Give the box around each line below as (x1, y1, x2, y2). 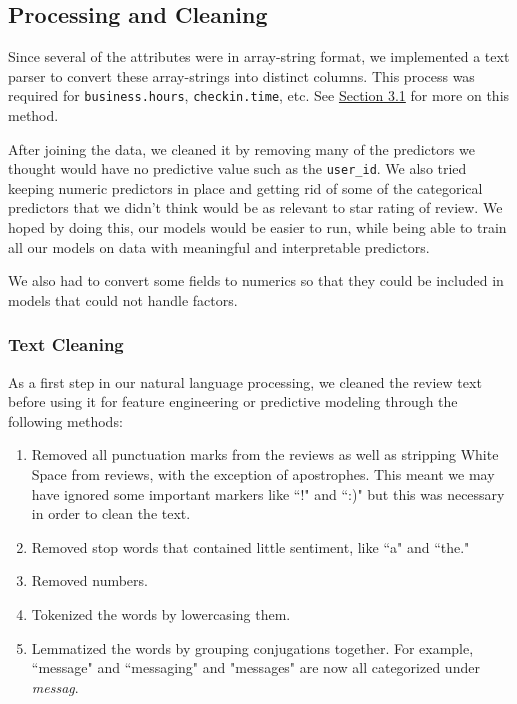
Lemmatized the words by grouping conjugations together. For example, (31, 637, 474, 658)
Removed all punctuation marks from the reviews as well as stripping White (31, 444, 499, 465)
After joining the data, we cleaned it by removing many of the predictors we (8, 138, 475, 159)
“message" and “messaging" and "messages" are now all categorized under (31, 657, 480, 678)
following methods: (8, 410, 123, 431)
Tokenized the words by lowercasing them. (31, 604, 291, 625)
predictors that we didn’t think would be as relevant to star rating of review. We (8, 197, 503, 218)
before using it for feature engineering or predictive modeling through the (8, 391, 458, 412)
